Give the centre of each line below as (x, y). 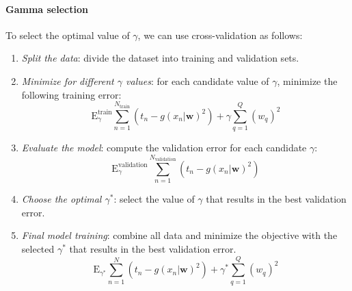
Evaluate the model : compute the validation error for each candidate (164, 147)
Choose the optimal (62, 199)
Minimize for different (68, 80)
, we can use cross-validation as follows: (220, 35)
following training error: (71, 94)
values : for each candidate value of (198, 80)
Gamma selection (47, 9)
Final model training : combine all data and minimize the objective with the (179, 235)
